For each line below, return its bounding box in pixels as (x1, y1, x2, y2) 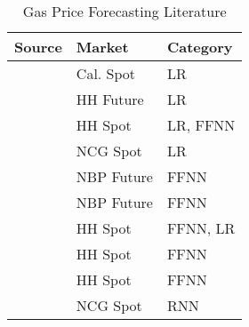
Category (166, 36, 233, 57)
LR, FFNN (166, 115, 236, 135)
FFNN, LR (166, 218, 236, 238)
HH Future (76, 89, 144, 109)
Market (76, 36, 129, 57)
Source (14, 36, 62, 57)
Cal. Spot (76, 63, 136, 84)
